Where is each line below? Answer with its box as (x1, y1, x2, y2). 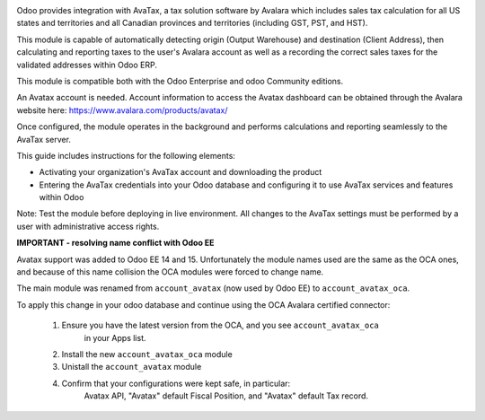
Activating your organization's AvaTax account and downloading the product (39, 167, 322, 178)
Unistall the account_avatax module (61, 362, 202, 372)
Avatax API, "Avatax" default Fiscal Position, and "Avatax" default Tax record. (84, 390, 368, 401)
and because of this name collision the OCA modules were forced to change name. (16, 267, 324, 277)
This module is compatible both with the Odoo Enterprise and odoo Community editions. (16, 75, 344, 86)
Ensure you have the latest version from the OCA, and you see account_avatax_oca (61, 319, 379, 331)
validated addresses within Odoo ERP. (16, 59, 157, 70)
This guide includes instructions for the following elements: (16, 150, 235, 161)
